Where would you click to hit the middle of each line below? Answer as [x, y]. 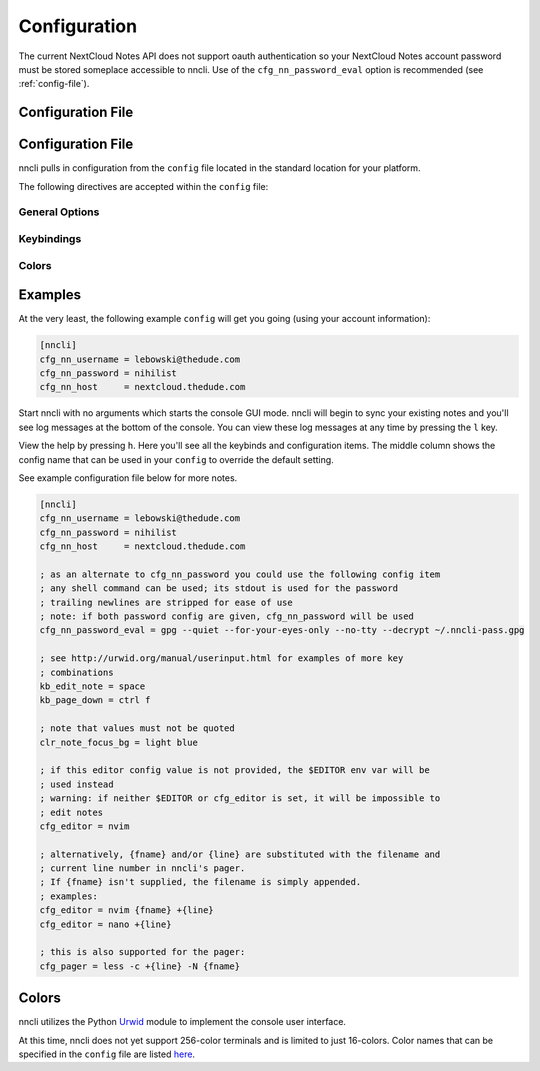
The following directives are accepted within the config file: [143, 186]
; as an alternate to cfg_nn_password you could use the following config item [240, 574]
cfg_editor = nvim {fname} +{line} [126, 910]
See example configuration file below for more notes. [128, 477]
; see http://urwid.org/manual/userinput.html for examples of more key [221, 658]
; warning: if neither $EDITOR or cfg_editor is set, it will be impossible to [240, 798]
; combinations [76, 672]
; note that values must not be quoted [137, 728]
